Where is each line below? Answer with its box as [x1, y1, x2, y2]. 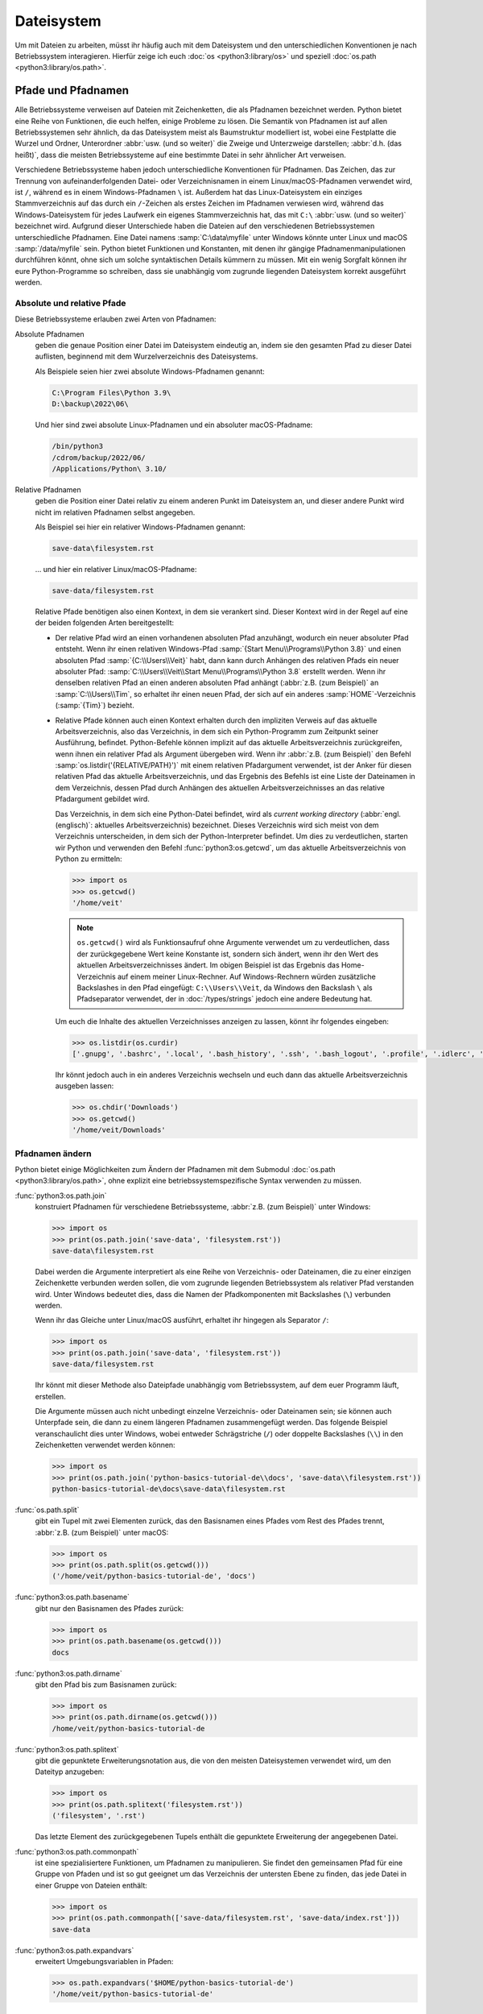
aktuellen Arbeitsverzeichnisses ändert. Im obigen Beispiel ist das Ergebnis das [76, 960, 340, 970]
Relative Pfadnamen [14, 484, 82, 495]
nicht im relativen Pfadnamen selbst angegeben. [35, 508, 196, 517]
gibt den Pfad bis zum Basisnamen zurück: [35, 1680, 177, 1689]
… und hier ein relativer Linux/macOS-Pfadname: [35, 565, 197, 574]
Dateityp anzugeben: [35, 1767, 105, 1776]
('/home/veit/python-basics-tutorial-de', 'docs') [52, 1572, 257, 1581]
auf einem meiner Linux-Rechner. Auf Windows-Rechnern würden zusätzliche [117, 972, 376, 981]
